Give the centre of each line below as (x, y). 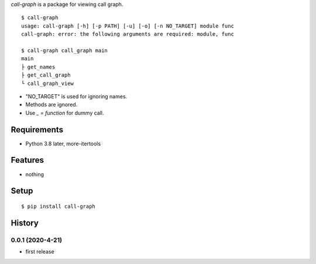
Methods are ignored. (51, 105)
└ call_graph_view (48, 83)
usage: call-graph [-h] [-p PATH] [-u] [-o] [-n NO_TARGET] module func (128, 26)
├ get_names (38, 67)
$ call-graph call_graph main (65, 50)
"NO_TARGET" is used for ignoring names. (76, 96)
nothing (35, 174)
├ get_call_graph (46, 75)
